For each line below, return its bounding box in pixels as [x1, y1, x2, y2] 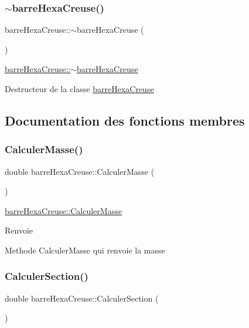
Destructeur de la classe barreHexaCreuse [5, 83, 154, 94]
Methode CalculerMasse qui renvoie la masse [5, 244, 165, 256]
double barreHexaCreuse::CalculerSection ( [5, 292, 159, 304]
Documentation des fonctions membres [5, 111, 245, 129]
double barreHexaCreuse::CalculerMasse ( [5, 165, 155, 177]
